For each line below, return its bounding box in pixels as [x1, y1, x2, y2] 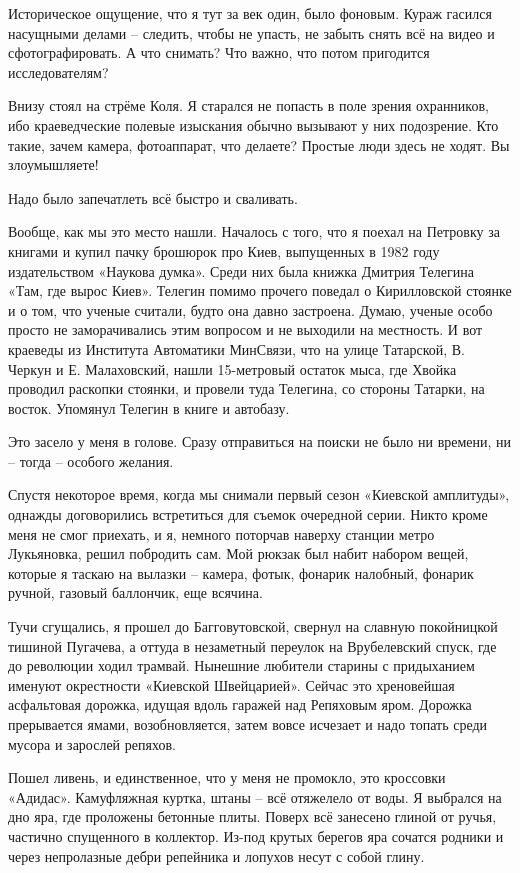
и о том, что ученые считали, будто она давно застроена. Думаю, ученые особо [8, 299, 493, 320]
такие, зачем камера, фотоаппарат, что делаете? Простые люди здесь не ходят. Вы [8, 134, 510, 155]
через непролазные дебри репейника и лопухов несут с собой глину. [8, 845, 425, 866]
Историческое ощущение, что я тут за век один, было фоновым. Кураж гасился [8, 3, 492, 23]
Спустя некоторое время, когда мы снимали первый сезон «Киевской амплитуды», [8, 484, 510, 505]
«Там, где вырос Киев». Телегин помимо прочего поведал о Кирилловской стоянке [8, 280, 512, 301]
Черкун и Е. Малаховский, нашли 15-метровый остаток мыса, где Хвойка [8, 358, 457, 379]
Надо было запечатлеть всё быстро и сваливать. [8, 187, 298, 208]
